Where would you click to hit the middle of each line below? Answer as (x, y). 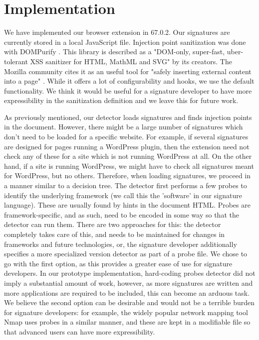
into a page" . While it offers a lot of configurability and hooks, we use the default (129, 81)
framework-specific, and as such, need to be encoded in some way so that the (122, 214)
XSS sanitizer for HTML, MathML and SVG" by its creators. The (131, 61)
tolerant (16, 61)
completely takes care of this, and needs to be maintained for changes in (115, 234)
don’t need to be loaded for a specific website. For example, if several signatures (126, 137)
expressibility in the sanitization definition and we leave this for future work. (121, 100)
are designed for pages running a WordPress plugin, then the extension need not (127, 146)
